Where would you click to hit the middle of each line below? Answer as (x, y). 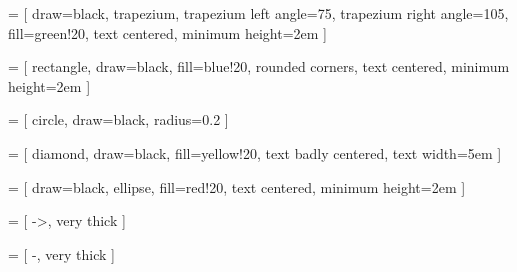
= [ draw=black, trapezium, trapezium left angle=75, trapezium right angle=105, (258, 13)
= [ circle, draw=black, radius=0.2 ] (118, 119)
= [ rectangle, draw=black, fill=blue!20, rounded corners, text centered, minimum (259, 66)
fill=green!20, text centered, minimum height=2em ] (167, 32)
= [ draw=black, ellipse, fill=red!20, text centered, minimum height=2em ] (237, 186)
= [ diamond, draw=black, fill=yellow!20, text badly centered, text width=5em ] (255, 152)
